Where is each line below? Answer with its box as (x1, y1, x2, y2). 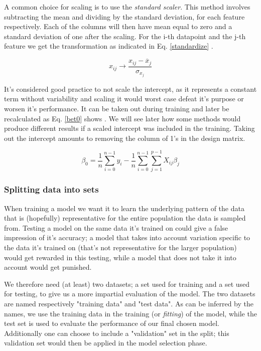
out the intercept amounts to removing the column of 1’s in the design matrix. (4, 132, 245, 143)
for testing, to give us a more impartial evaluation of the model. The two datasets (4, 288, 255, 299)
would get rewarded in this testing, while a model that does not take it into (4, 252, 236, 262)
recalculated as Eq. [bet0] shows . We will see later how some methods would (4, 113, 241, 123)
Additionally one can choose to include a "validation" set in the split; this (4, 327, 229, 338)
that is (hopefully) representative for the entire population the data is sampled (4, 213, 246, 223)
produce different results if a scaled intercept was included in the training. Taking (4, 123, 255, 133)
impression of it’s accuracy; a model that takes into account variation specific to (4, 232, 250, 243)
